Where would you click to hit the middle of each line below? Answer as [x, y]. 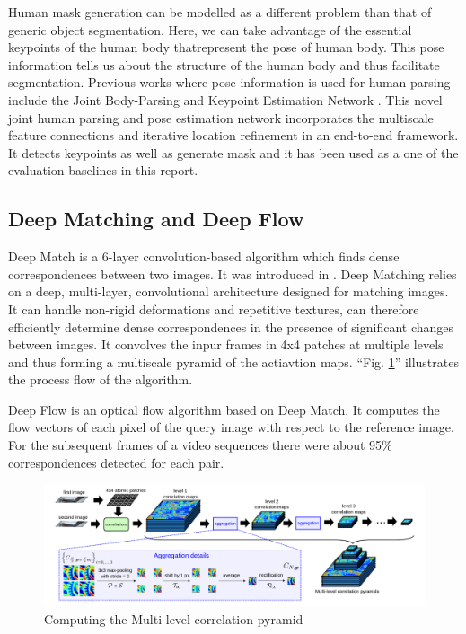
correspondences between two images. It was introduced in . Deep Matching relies [233, 273]
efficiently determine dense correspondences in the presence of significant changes [231, 326]
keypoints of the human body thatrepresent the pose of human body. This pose [226, 47]
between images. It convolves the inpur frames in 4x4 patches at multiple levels [226, 344]
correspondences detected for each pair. [116, 462]
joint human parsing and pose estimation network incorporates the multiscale [221, 117]
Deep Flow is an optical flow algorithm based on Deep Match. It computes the [224, 409]
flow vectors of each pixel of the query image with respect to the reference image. [231, 427]
